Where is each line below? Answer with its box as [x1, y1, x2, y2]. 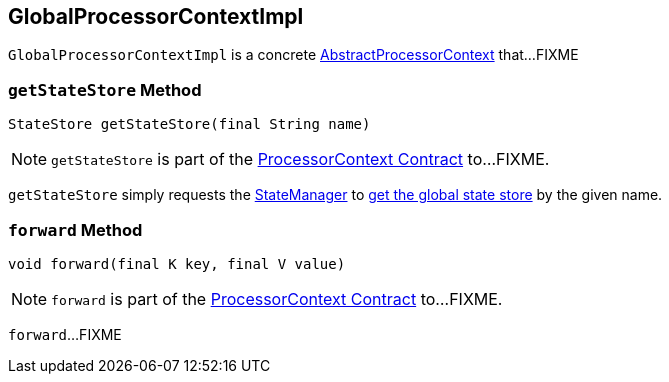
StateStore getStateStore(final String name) [8, 116, 371, 133]
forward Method [8, 219, 143, 240]
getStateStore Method [8, 79, 202, 100]
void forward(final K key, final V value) [8, 255, 346, 272]
